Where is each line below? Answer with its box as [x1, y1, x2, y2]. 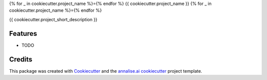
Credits [9, 55, 33, 63]
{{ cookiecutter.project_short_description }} [9, 16, 97, 22]
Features [9, 29, 37, 38]
